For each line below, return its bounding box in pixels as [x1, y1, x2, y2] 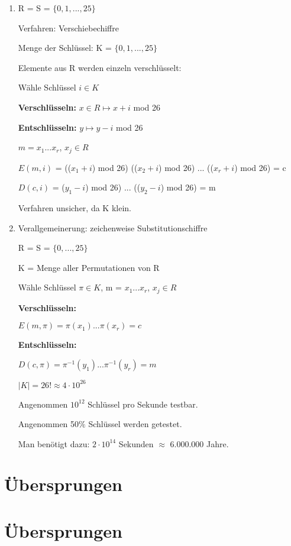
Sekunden [118, 437, 154, 450]
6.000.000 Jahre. [170, 437, 229, 450]
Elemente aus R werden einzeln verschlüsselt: [18, 61, 182, 73]
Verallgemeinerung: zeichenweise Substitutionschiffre [18, 221, 208, 234]
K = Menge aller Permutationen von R [18, 261, 160, 273]
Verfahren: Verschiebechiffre [18, 21, 119, 34]
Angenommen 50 [18, 418, 79, 430]
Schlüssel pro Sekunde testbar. [88, 398, 198, 410]
